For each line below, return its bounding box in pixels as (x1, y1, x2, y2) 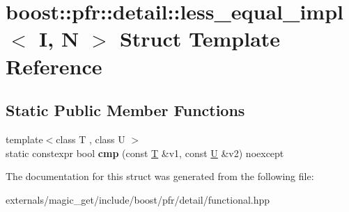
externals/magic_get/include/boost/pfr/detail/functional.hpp (6, 192, 270, 206)
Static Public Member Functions (6, 99, 245, 121)
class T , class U (56, 131, 125, 146)
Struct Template (119, 24, 281, 53)
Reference (6, 51, 102, 80)
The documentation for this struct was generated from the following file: (6, 169, 314, 184)
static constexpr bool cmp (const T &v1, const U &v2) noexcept (6, 145, 284, 160)
